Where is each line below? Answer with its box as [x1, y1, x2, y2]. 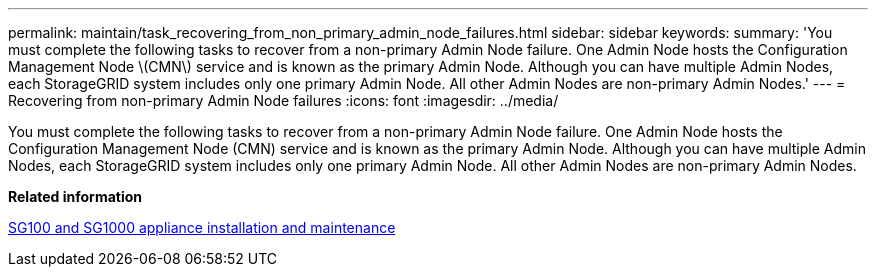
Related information [8, 188, 143, 205]
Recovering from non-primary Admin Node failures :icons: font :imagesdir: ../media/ [8, 92, 559, 109]
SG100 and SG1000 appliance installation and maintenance [8, 219, 396, 236]
